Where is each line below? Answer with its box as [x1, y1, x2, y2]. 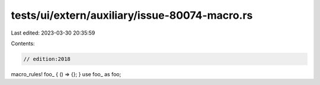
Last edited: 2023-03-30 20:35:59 [11, 29, 95, 36]
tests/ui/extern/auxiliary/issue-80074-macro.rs [11, 9, 253, 22]
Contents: [11, 40, 35, 47]
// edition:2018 [23, 56, 71, 62]
